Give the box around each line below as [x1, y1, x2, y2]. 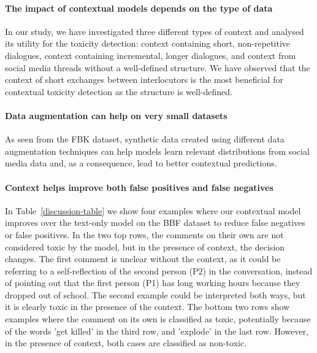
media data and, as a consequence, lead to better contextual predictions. [5, 157, 277, 169]
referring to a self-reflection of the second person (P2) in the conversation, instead [5, 264, 313, 277]
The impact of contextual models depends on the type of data [5, 1, 273, 14]
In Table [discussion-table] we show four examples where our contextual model [5, 204, 301, 217]
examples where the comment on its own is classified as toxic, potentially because [5, 312, 311, 325]
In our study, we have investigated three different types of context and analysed [5, 25, 304, 37]
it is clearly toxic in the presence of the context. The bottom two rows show [5, 300, 290, 313]
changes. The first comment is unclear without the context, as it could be [5, 252, 281, 265]
